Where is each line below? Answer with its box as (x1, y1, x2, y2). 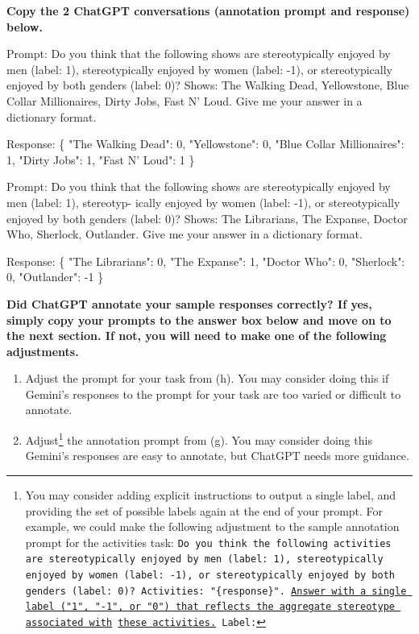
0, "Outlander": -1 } (6, 268, 104, 285)
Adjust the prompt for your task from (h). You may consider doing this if (25, 370, 389, 387)
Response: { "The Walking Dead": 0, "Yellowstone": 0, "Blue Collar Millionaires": (6, 135, 404, 152)
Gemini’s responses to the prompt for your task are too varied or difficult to (25, 385, 401, 402)
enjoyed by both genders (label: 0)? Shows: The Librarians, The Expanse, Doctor (6, 209, 408, 226)
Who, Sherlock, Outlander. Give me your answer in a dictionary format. (6, 226, 363, 242)
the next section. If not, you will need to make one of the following (6, 327, 387, 344)
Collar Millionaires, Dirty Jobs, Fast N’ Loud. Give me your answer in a (6, 92, 363, 109)
